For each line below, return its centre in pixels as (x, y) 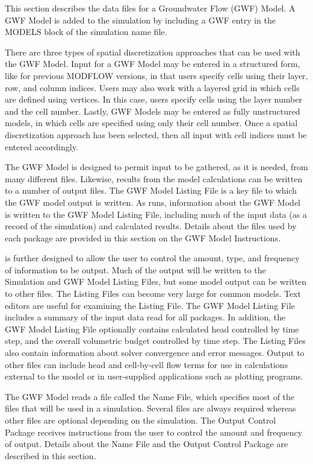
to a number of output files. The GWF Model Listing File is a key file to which (151, 190)
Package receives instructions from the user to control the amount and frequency (154, 432)
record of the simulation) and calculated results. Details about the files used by (151, 226)
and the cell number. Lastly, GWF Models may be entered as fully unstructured (153, 111)
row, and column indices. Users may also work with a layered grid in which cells (152, 87)
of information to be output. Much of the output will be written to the (135, 269)
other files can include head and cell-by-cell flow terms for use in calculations (147, 364)
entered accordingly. (42, 146)
